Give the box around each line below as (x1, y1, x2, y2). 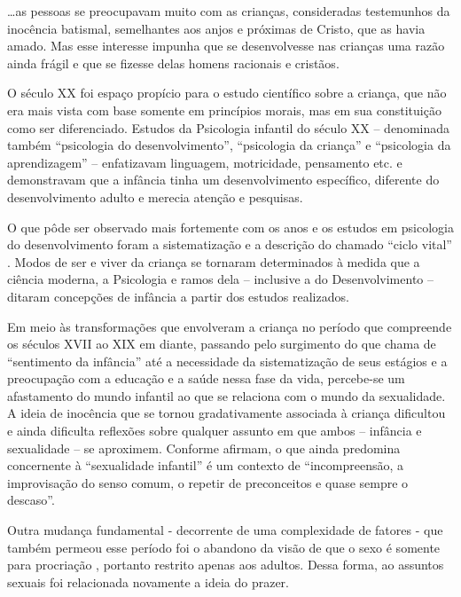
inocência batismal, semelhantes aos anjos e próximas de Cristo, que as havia (7, 19, 426, 37)
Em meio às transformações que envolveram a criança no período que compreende (7, 317, 452, 335)
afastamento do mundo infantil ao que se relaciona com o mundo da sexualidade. (7, 386, 446, 405)
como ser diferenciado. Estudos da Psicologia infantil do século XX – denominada (7, 118, 450, 137)
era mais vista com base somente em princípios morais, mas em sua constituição (7, 100, 441, 119)
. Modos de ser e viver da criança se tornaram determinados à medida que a (7, 252, 420, 271)
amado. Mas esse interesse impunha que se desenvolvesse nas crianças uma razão (7, 36, 445, 55)
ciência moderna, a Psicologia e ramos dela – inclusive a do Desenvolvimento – (7, 270, 434, 288)
